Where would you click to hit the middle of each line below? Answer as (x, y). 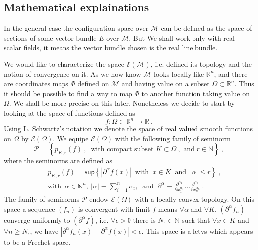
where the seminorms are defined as (58, 160)
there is (144, 219)
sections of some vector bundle (50, 37)
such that (196, 219)
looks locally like (179, 74)
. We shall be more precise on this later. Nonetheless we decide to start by (122, 103)
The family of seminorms (42, 199)
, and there (231, 74)
